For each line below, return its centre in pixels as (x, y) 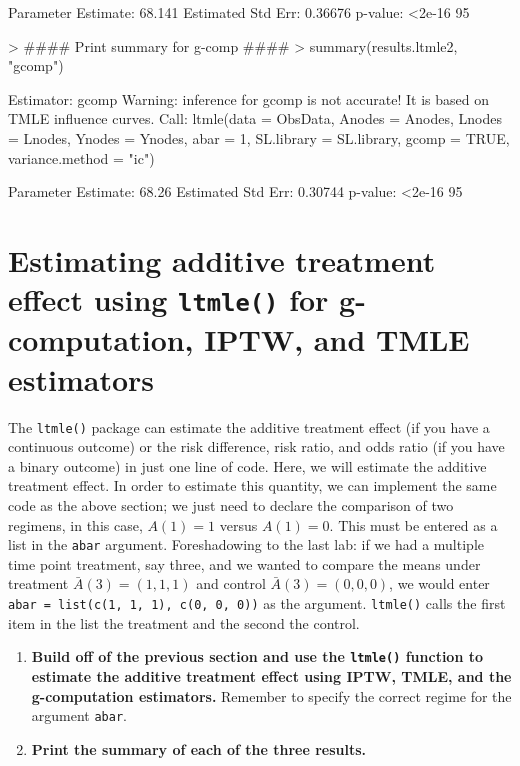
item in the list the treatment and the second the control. (184, 622)
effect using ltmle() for (168, 299)
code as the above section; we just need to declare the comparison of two (231, 505)
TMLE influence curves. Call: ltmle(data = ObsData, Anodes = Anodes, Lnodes (255, 118)
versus (238, 524)
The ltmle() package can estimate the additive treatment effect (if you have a (249, 426)
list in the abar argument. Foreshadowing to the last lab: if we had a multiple (246, 544)
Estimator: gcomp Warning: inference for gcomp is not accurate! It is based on (248, 98)
